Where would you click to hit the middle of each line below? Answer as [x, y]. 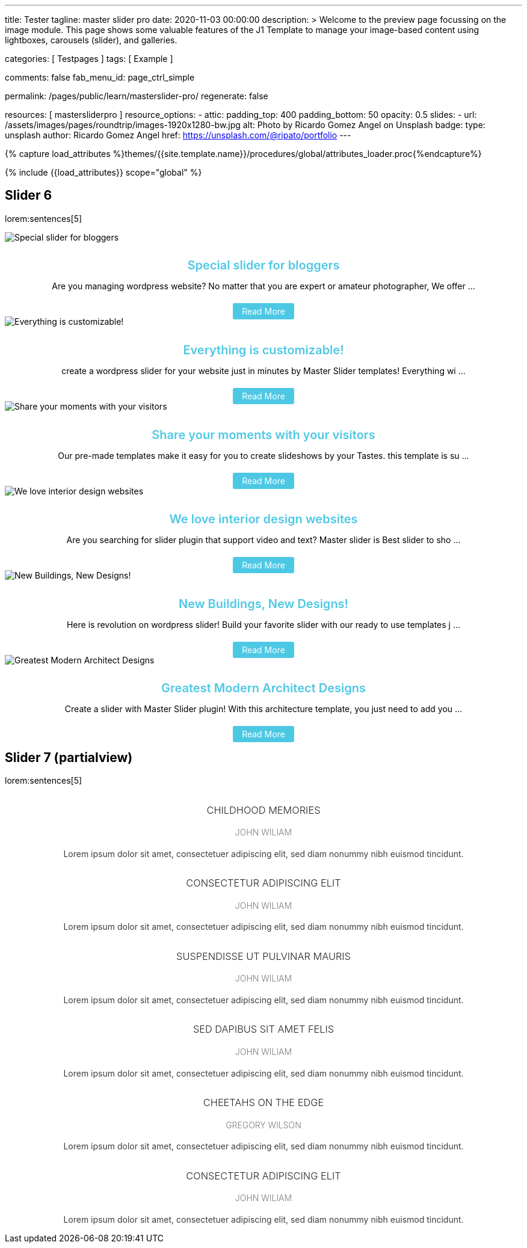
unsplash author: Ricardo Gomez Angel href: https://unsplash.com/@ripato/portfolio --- [178, 135]
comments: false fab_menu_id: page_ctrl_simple [100, 77]
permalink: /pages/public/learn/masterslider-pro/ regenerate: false [137, 96]
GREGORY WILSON [263, 1125]
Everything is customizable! [263, 350]
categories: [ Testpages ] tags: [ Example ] [89, 59]
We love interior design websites [263, 519]
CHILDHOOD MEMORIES [263, 810]
